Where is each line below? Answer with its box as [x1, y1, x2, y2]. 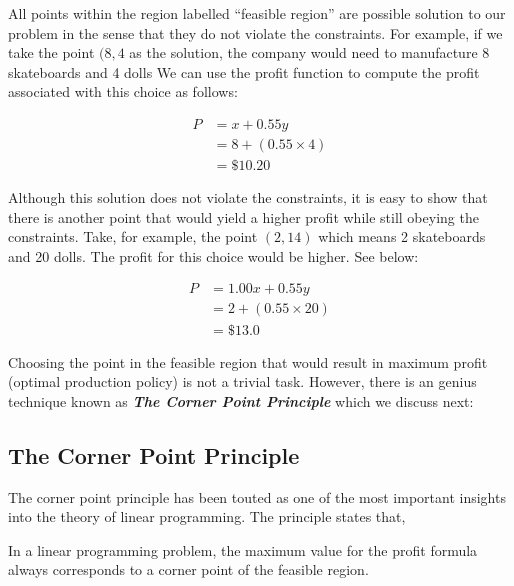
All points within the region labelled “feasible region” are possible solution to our [8, 3, 506, 23]
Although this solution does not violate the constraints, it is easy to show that [8, 187, 488, 208]
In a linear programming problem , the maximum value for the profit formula [8, 539, 478, 560]
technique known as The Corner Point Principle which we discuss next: [8, 390, 474, 411]
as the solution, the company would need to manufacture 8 [129, 42, 490, 63]
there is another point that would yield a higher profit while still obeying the [8, 206, 479, 227]
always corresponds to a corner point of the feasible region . [8, 559, 369, 580]
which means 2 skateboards [318, 226, 486, 247]
